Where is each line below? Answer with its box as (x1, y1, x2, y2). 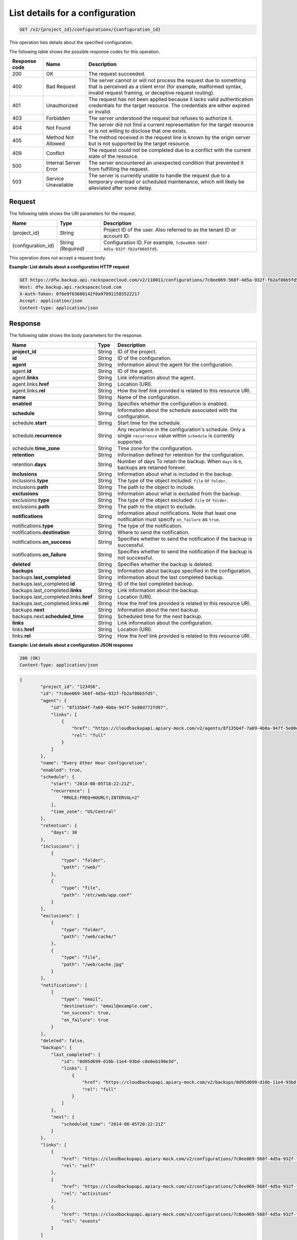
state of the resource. (88, 153, 139, 160)
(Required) (59, 245, 85, 252)
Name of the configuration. (117, 393, 181, 400)
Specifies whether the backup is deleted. (117, 560, 213, 567)
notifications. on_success (12, 538, 71, 545)
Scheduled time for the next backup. (117, 613, 203, 620)
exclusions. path (12, 503, 49, 510)
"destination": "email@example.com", (61, 1003, 153, 1009)
